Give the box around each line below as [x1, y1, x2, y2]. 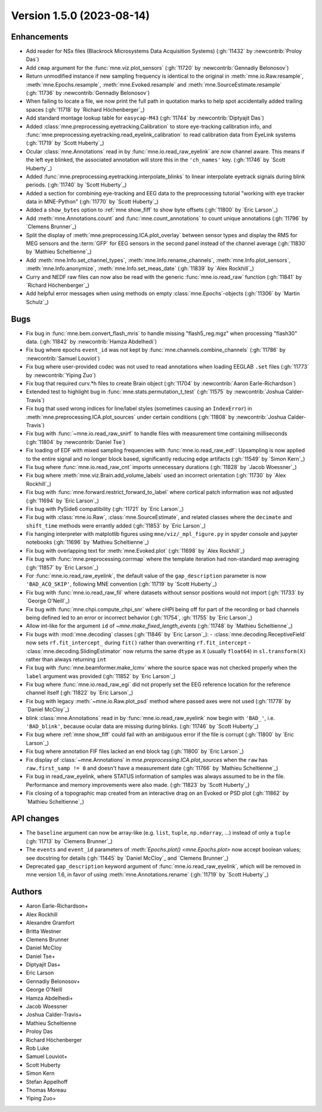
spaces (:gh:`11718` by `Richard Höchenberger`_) [26, 106, 145, 113]
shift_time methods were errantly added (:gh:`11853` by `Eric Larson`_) [26, 522, 206, 529]
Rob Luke [26, 1044, 49, 1052]
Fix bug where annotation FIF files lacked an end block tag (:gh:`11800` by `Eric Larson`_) [26, 748, 244, 755]
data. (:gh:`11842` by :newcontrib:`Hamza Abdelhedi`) [26, 338, 157, 345]
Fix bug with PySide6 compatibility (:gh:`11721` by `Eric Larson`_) [26, 505, 184, 512]
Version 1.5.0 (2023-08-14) [11, 9, 150, 22]
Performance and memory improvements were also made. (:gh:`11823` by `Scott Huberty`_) [26, 781, 250, 788]
